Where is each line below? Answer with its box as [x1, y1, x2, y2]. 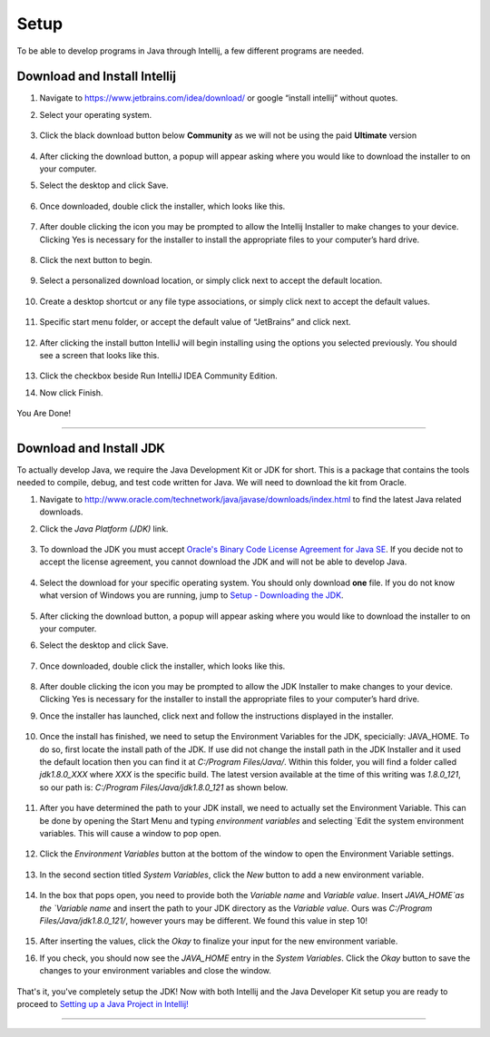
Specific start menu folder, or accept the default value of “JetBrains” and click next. [39, 317, 351, 328]
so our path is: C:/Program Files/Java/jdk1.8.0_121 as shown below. [39, 781, 289, 793]
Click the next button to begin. [39, 254, 153, 265]
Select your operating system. [39, 109, 152, 120]
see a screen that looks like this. [39, 349, 160, 360]
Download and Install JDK [16, 440, 165, 455]
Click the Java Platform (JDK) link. [39, 523, 169, 534]
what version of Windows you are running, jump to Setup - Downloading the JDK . [39, 590, 344, 601]
